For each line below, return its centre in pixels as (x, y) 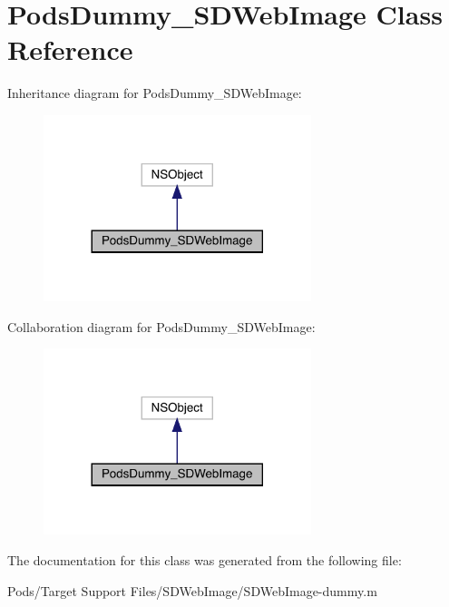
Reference (70, 49)
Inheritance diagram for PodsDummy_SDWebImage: (155, 93)
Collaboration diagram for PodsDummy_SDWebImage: (161, 326)
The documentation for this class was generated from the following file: (205, 560)
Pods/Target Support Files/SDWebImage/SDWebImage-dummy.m (192, 590)
